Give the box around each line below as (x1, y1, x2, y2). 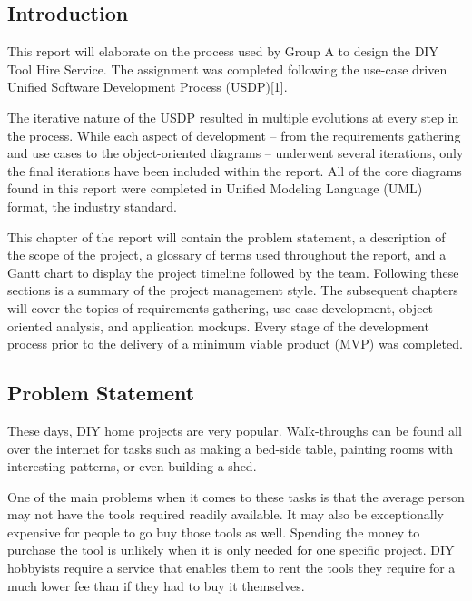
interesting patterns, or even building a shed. (7, 457, 257, 476)
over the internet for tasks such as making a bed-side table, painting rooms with (7, 438, 453, 458)
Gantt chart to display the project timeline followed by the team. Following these (7, 262, 459, 281)
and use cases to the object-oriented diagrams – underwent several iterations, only (7, 143, 464, 163)
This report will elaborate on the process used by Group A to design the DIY (7, 42, 438, 61)
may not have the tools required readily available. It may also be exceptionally (7, 505, 444, 524)
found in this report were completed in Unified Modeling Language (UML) (7, 179, 423, 198)
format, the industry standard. (7, 196, 177, 215)
